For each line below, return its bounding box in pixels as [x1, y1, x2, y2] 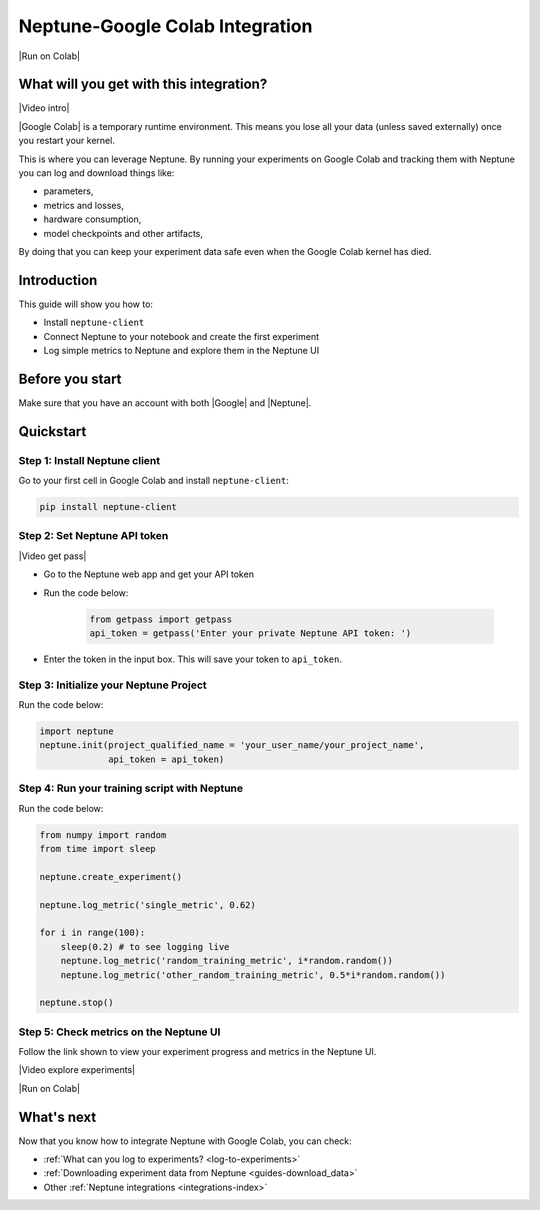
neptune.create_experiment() [39, 871, 183, 882]
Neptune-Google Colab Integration [18, 15, 313, 37]
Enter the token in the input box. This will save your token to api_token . [43, 653, 342, 665]
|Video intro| [18, 102, 70, 114]
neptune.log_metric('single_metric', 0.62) [39, 899, 257, 910]
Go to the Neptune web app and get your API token [43, 568, 255, 580]
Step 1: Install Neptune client [18, 453, 161, 467]
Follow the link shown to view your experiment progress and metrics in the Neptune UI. [18, 1046, 377, 1058]
